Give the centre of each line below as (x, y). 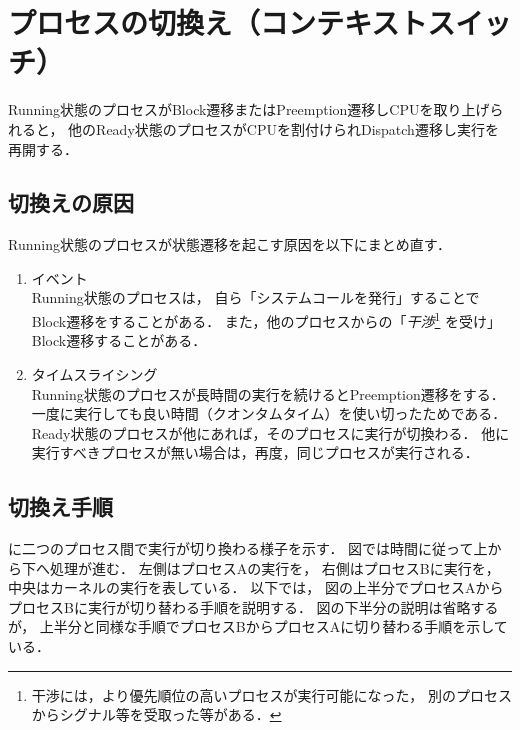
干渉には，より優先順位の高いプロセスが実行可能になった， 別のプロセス (271, 694)
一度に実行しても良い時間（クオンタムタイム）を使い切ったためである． (269, 413)
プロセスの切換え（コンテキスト (218, 22)
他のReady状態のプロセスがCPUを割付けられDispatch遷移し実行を (283, 128)
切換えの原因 (71, 202)
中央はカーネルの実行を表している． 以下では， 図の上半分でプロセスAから (256, 587)
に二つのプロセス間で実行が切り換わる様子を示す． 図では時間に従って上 (248, 548)
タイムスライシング (94, 373)
